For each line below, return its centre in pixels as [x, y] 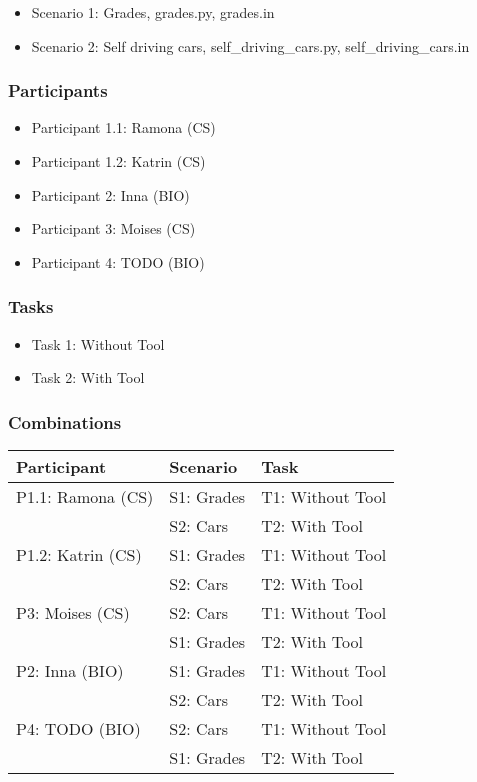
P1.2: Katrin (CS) [79, 554]
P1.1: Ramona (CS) [85, 496]
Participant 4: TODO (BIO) [118, 261]
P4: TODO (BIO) [78, 728]
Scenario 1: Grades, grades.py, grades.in [153, 12]
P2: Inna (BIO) [70, 670]
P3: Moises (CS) [73, 612]
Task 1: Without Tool [98, 343]
